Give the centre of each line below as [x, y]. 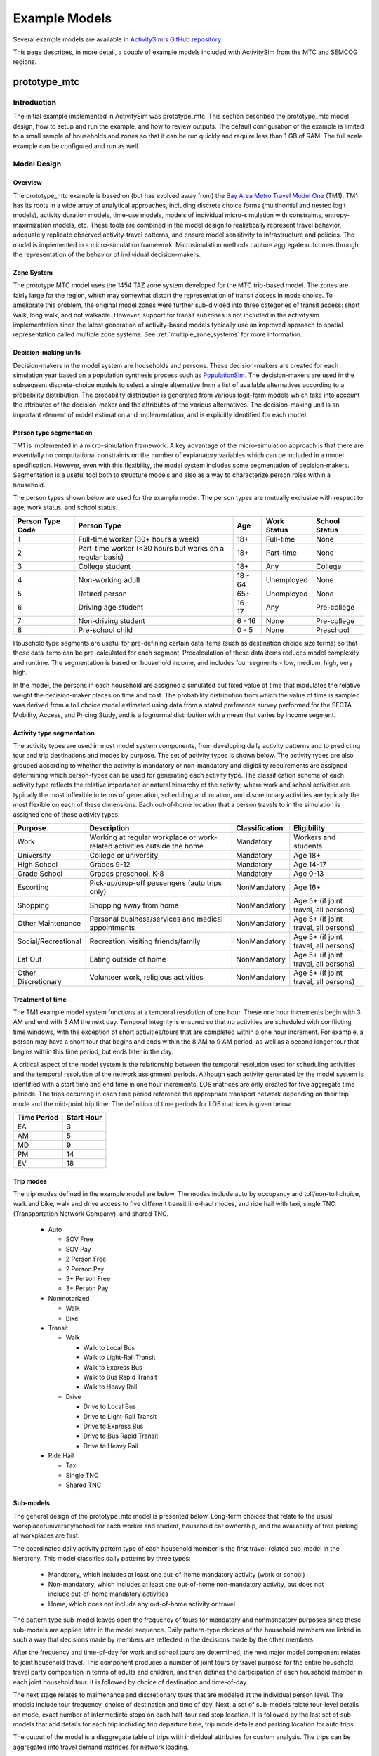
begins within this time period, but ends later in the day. [93, 1051]
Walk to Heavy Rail [110, 1387]
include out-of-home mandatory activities [108, 1594]
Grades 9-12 [110, 865]
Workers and [315, 837]
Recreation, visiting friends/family [145, 941]
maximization [32, 225]
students [308, 846]
